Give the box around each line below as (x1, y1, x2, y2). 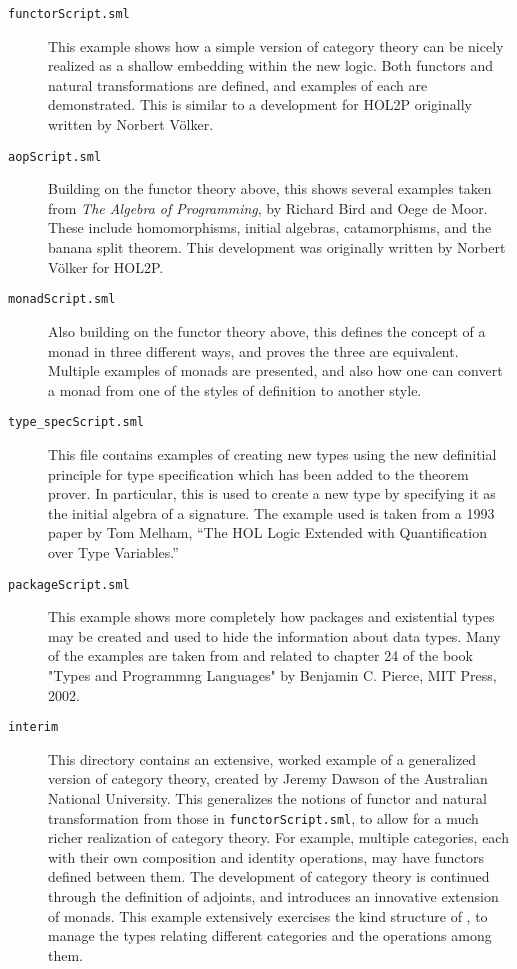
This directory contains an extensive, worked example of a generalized (48, 748, 477, 769)
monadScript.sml (8, 292, 116, 307)
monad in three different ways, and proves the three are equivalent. (48, 340, 459, 361)
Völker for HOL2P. (48, 256, 164, 277)
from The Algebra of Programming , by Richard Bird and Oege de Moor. (48, 197, 488, 218)
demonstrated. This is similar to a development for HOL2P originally (48, 94, 472, 115)
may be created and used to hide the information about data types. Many (48, 625, 501, 646)
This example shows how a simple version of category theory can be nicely (48, 35, 504, 56)
